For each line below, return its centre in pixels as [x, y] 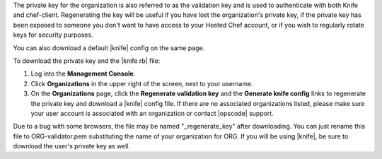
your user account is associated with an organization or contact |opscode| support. [152, 113]
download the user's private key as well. [72, 146]
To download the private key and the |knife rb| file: [87, 61]
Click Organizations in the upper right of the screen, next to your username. [142, 83]
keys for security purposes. [53, 35]
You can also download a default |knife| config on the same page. [109, 48]
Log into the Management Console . [83, 73]
